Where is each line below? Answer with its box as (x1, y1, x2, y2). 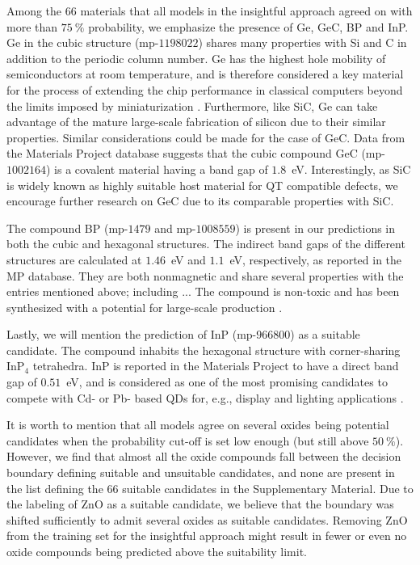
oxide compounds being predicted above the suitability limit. (6, 543, 308, 559)
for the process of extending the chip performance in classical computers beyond (6, 81, 403, 98)
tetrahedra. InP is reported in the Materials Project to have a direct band (32, 357, 399, 374)
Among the (6, 2, 62, 19)
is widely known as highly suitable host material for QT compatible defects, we (6, 176, 398, 193)
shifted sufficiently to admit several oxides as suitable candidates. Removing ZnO (6, 511, 408, 528)
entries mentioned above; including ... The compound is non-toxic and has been (6, 283, 400, 300)
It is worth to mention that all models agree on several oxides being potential (6, 416, 389, 433)
